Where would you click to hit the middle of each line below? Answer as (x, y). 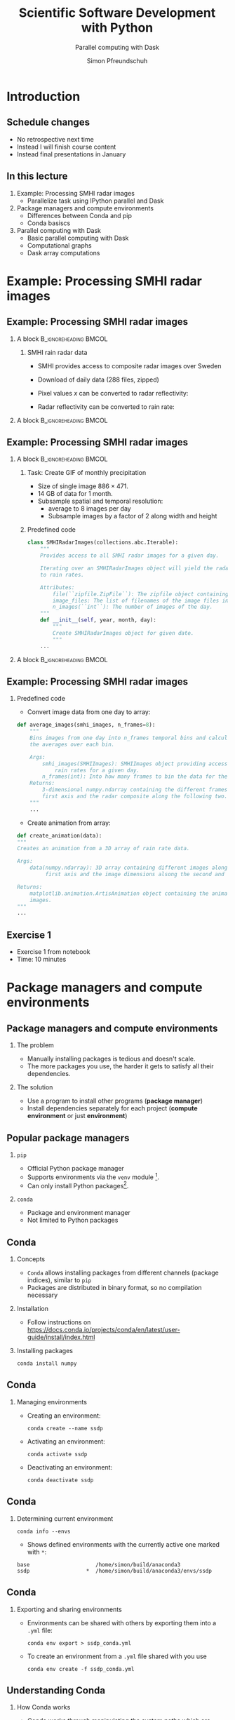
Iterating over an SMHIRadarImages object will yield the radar (136, 568)
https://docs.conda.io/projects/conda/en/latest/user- (103, 1330)
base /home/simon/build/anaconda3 (99, 1565)
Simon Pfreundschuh (117, 60)
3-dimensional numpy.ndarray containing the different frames (135, 790)
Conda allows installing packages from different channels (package (123, 1273)
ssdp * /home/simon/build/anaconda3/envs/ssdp (114, 1571)
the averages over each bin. (72, 744)
